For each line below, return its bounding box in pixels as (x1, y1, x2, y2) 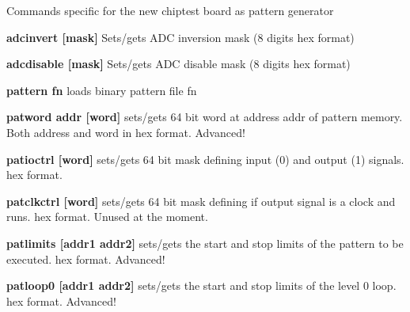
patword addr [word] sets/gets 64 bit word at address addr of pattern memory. (6, 108, 403, 125)
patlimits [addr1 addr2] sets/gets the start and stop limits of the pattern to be (6, 234, 404, 251)
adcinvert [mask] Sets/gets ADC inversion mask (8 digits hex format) (6, 29, 355, 45)
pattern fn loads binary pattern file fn (6, 82, 197, 98)
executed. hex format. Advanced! (6, 250, 165, 267)
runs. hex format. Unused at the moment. (6, 208, 208, 225)
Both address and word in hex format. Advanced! (6, 124, 245, 140)
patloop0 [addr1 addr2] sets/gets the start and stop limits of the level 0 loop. (6, 277, 397, 294)
